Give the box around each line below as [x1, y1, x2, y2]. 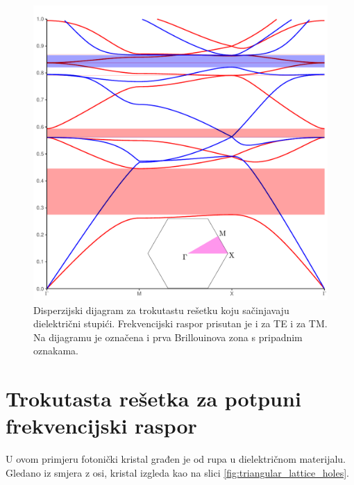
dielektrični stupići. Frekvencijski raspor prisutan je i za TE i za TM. [33, 316, 328, 331]
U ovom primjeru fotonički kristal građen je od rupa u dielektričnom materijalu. [6, 452, 346, 466]
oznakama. [33, 343, 78, 358]
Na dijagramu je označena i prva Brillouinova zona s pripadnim [33, 329, 303, 344]
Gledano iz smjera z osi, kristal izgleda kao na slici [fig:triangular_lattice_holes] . [6, 465, 349, 479]
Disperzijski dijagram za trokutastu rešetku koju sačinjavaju [33, 302, 289, 317]
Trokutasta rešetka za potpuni [6, 384, 301, 413]
